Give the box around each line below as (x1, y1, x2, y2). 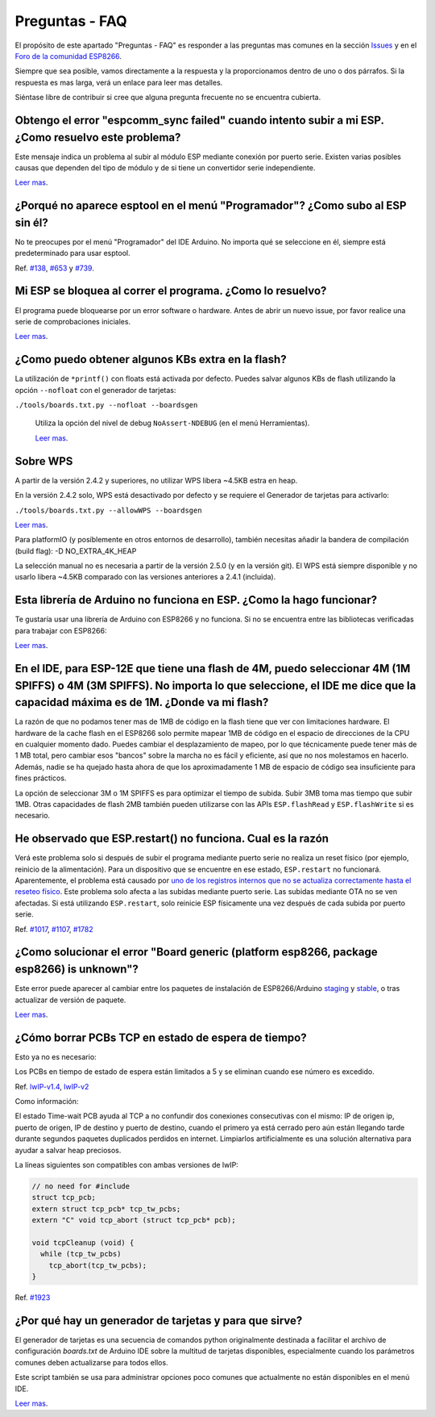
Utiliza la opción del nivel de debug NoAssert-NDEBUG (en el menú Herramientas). (35, 418, 310, 428)
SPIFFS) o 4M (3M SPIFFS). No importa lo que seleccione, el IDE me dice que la (14, 679, 416, 692)
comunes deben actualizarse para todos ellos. (14, 1357, 168, 1367)
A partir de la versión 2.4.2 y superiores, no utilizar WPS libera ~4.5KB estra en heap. (14, 475, 298, 485)
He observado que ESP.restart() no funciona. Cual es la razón (14, 832, 329, 846)
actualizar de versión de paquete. (14, 995, 126, 1005)
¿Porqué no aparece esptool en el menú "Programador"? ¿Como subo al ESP (14, 199, 407, 213)
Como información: (14, 1096, 79, 1106)
